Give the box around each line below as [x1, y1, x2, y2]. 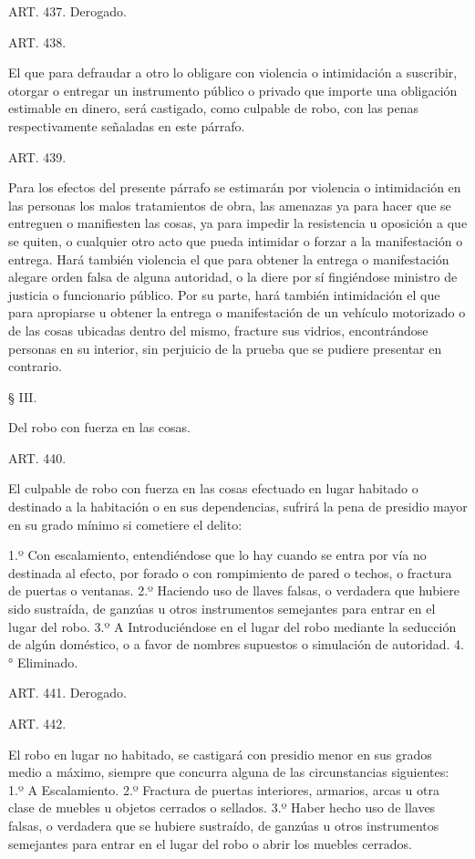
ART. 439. [8, 147, 67, 166]
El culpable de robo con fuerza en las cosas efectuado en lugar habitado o [8, 479, 418, 498]
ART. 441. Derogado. [8, 683, 127, 702]
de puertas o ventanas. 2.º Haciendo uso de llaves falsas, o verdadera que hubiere [8, 581, 460, 600]
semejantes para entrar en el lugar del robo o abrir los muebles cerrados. [8, 833, 412, 853]
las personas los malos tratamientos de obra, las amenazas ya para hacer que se [8, 195, 451, 214]
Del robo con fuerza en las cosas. [8, 418, 191, 437]
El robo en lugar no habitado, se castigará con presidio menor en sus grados [8, 744, 432, 763]
